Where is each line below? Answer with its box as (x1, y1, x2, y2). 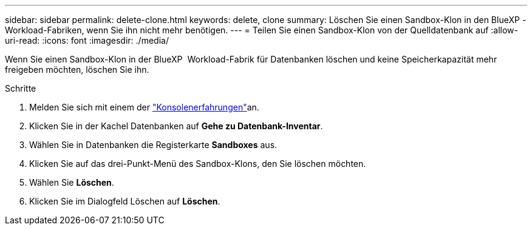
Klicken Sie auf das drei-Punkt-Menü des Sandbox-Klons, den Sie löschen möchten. (29, 158, 366, 169)
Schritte (5, 83, 36, 93)
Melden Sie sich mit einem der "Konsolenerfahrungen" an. (29, 102, 259, 112)
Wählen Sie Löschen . (29, 177, 114, 188)
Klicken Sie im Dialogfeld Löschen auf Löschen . (29, 196, 220, 206)
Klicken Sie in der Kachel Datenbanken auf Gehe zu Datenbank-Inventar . (29, 121, 323, 131)
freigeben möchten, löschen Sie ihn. (5, 64, 149, 75)
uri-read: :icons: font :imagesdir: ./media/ (5, 35, 169, 46)
